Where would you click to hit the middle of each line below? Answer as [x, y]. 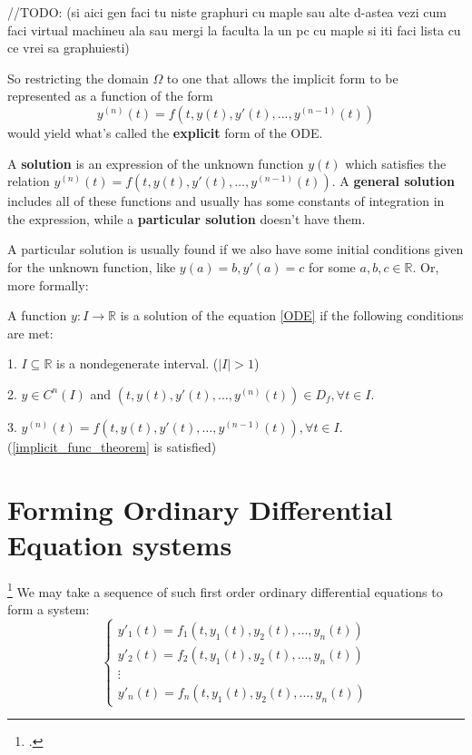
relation [29, 181]
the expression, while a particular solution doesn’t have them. [187, 218]
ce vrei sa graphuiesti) [69, 48]
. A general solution [393, 181]
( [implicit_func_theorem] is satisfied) [112, 446]
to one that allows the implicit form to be [282, 78]
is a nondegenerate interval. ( [138, 363]
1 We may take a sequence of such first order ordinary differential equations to [225, 590]
